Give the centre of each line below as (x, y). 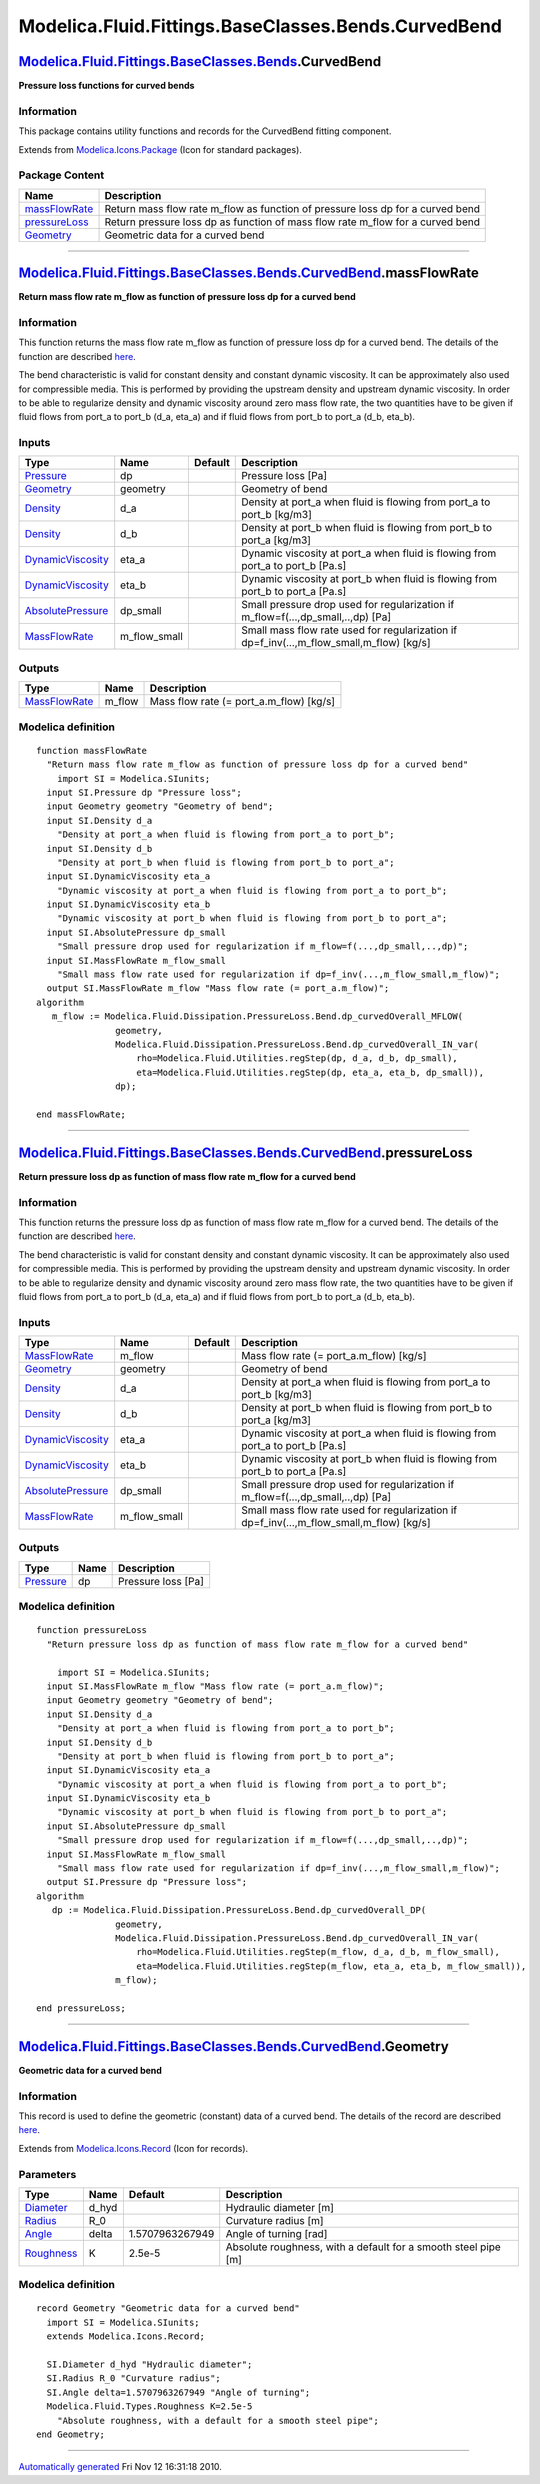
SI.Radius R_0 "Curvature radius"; (134, 2378)
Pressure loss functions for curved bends (106, 86)
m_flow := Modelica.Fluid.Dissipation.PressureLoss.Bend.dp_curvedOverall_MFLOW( (257, 1016)
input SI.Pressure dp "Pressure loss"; (144, 792)
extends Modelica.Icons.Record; (125, 2336)
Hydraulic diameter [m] (280, 2207)
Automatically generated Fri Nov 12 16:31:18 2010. (120, 2467)
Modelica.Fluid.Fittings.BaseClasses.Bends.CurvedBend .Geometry (233, 2046)
